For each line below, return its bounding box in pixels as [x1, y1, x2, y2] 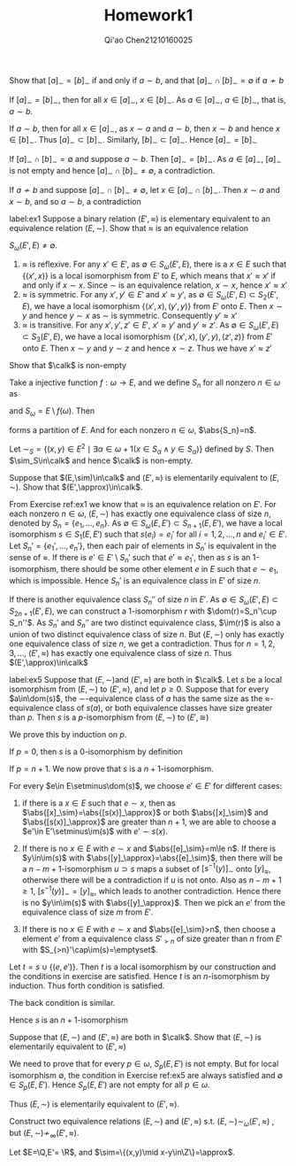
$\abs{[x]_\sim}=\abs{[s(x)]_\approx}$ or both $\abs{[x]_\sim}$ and [21, 807, 269, 817]
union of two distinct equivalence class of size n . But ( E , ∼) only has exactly [9, 629, 285, 639]
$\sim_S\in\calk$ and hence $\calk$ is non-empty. [9, 455, 194, 466]
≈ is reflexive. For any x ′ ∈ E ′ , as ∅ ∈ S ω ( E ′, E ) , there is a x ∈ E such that [21, 259, 287, 272]
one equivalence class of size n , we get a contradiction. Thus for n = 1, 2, [9, 638, 276, 649]
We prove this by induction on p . [9, 729, 127, 739]
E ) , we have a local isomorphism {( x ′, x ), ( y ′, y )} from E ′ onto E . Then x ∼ [21, 300, 283, 311]
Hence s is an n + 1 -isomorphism [9, 1015, 128, 1025]
